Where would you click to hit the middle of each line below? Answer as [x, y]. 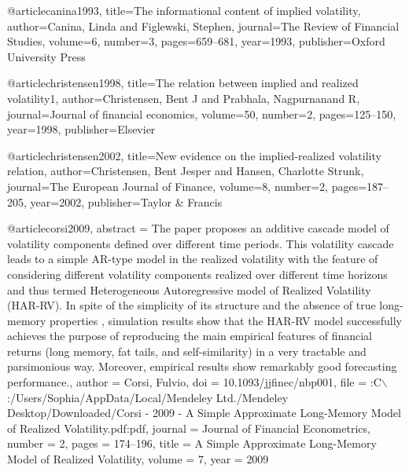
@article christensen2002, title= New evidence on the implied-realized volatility [194, 155]
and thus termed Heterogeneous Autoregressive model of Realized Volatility [189, 289]
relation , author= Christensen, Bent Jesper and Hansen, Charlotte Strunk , [186, 171]
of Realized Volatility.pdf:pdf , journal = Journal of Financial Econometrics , [189, 428]
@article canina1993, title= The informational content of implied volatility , [184, 10]
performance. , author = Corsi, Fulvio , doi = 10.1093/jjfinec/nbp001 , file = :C [194, 382]
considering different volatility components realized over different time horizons [197, 274]
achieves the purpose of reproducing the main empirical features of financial [190, 336]
